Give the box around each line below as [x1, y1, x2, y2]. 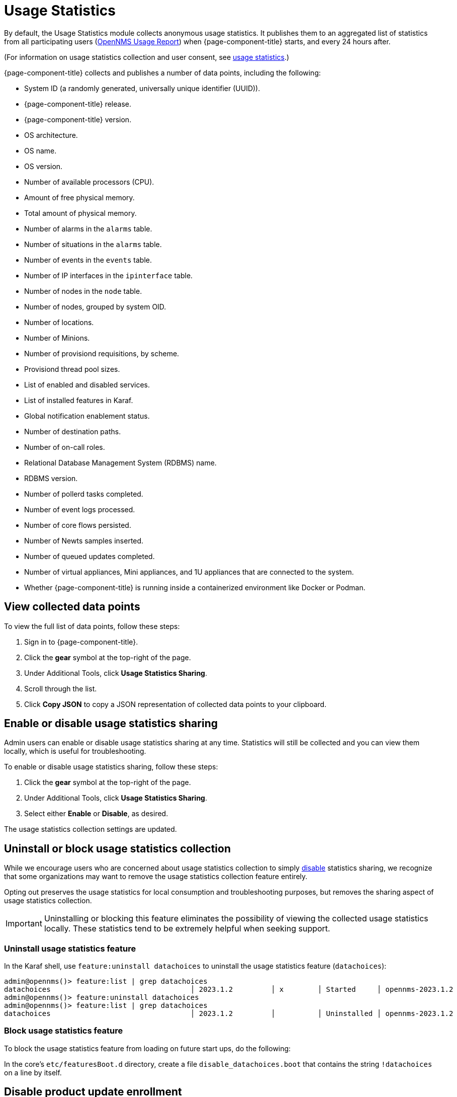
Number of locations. [24, 318, 94, 327]
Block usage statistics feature [4, 1026, 123, 1036]
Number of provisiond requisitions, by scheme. [24, 349, 179, 358]
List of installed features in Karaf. [24, 396, 133, 405]
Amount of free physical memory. [24, 193, 135, 202]
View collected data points [4, 600, 140, 613]
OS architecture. [24, 130, 78, 139]
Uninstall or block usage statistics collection [4, 842, 231, 855]
